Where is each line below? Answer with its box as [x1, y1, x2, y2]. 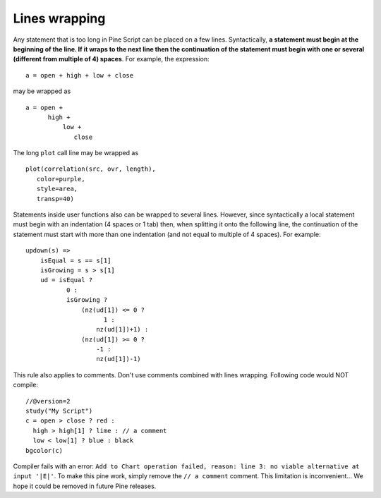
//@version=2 [25, 397, 71, 405]
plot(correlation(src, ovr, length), [25, 165, 157, 173]
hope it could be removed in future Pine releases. [13, 482, 157, 490]
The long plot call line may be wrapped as [13, 149, 139, 157]
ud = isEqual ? [40, 276, 93, 284]
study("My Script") [25, 407, 93, 415]
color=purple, [36, 175, 85, 183]
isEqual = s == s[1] [40, 256, 111, 265]
